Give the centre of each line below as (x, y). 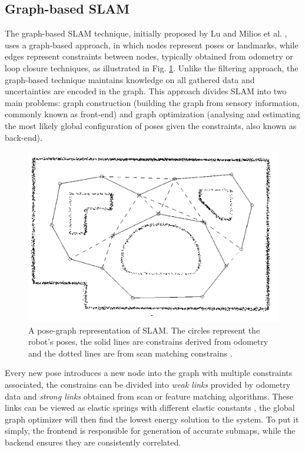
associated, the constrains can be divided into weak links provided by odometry (148, 385)
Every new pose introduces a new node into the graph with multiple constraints (149, 373)
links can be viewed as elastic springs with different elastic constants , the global (150, 408)
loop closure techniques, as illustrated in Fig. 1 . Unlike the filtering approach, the (152, 67)
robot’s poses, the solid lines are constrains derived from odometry (148, 342)
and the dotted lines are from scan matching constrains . (130, 353)
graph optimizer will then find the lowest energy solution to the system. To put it (152, 419)
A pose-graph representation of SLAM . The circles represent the (144, 330)
